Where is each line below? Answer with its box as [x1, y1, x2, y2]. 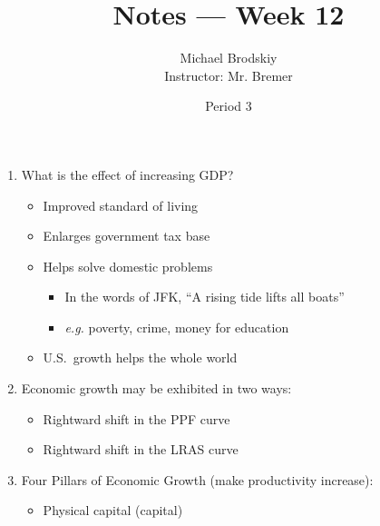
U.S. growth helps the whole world [43, 348, 238, 367]
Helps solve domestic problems [43, 256, 213, 275]
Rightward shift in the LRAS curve [43, 440, 239, 459]
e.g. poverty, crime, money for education [64, 317, 289, 336]
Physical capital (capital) [43, 501, 183, 520]
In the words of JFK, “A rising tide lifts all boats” [64, 287, 345, 306]
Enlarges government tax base [43, 226, 210, 245]
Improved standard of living [43, 195, 199, 214]
